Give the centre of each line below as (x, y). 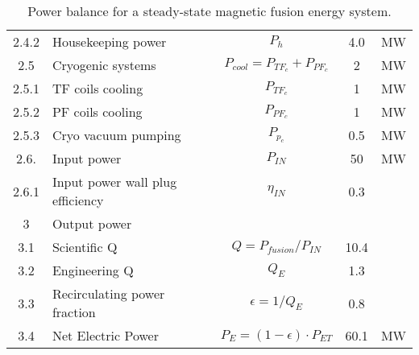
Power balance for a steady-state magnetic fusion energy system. (209, 11)
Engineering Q (93, 270)
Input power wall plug (114, 182)
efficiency (78, 200)
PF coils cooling (97, 111)
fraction (74, 312)
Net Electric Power (105, 335)
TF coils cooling (97, 88)
